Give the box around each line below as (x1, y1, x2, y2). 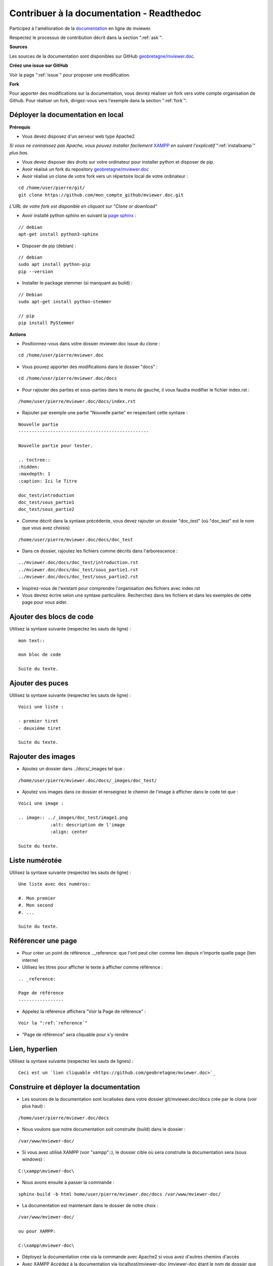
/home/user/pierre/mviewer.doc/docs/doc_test (18, 537, 133, 542)
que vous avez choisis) (22, 525, 70, 531)
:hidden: (18, 464, 40, 470)
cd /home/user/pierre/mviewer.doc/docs (18, 375, 117, 381)
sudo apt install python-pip (18, 261, 90, 267)
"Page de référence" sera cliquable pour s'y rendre (22, 1031, 128, 1038)
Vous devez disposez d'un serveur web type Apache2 (22, 133, 135, 139)
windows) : (22, 1156, 45, 1162)
